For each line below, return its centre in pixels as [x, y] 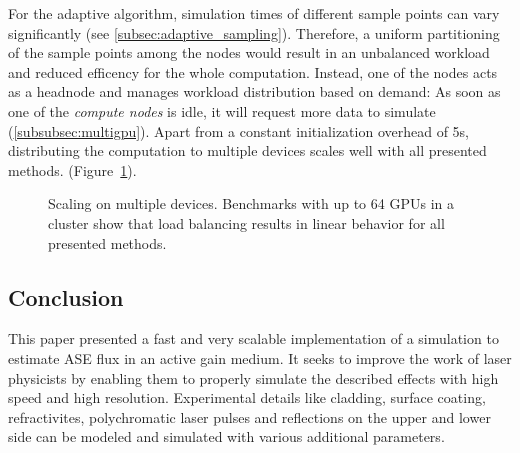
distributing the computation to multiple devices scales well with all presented [247, 150]
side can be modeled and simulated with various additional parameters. [226, 436]
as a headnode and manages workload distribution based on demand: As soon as [254, 91]
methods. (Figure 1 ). [72, 169]
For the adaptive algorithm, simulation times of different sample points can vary [254, 13]
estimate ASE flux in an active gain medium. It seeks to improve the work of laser [260, 357]
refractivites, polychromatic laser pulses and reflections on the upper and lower [249, 416]
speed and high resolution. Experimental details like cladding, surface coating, [247, 397]
